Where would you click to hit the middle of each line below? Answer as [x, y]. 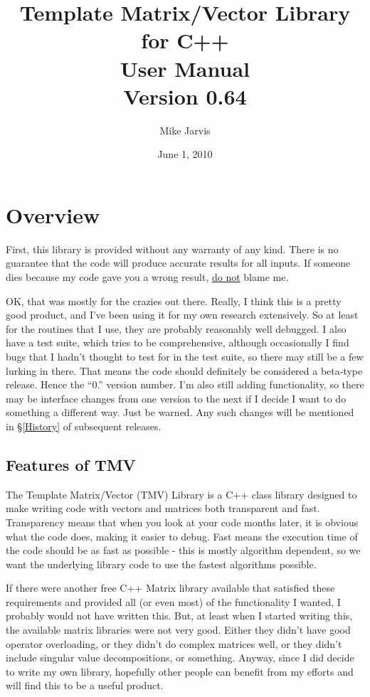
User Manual [185, 68]
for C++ [185, 40]
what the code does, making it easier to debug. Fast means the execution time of [182, 536]
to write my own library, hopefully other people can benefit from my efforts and [180, 671]
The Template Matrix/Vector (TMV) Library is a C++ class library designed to [181, 494]
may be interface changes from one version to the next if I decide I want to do [176, 398]
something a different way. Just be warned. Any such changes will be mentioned [180, 412]
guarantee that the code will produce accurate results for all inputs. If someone [178, 263]
